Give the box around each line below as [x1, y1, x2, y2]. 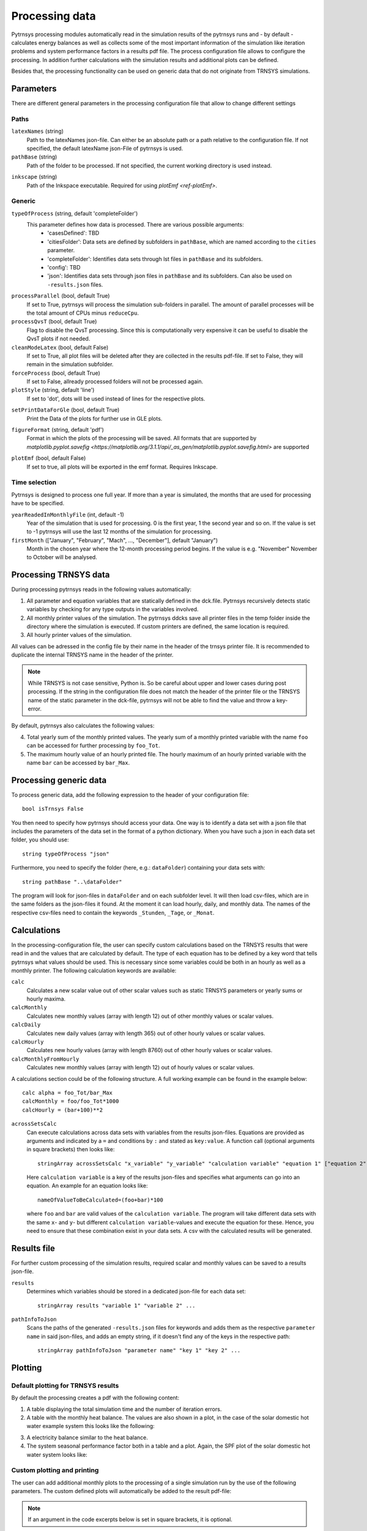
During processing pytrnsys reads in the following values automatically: [11, 585, 192, 593]
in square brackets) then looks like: [26, 1146, 115, 1153]
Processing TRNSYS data [11, 570, 110, 580]
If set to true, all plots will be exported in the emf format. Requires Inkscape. [26, 463, 218, 470]
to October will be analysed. [26, 554, 97, 561]
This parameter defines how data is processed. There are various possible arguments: [26, 221, 244, 228]
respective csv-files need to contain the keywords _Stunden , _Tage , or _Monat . [11, 909, 215, 916]
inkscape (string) [11, 173, 57, 181]
